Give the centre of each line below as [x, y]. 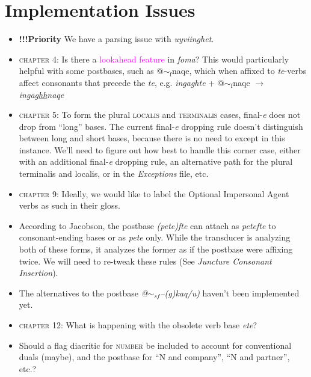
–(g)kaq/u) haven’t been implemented [230, 293]
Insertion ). [38, 273]
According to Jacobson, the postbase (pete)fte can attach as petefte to [147, 225]
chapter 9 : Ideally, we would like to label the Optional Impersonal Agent [154, 193]
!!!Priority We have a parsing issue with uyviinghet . [116, 39]
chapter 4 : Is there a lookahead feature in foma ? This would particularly [154, 59]
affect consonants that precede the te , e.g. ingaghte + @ [122, 82]
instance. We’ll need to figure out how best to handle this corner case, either [160, 149]
